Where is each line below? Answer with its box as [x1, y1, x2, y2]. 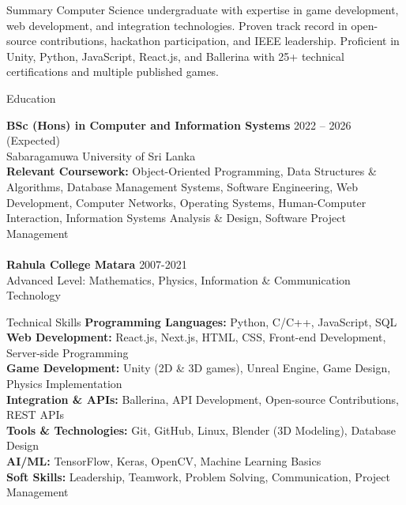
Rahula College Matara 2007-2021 [6, 255, 187, 272]
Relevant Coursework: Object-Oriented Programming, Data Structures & [6, 163, 377, 179]
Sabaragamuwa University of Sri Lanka [6, 147, 196, 164]
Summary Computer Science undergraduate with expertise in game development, [6, 2, 399, 17]
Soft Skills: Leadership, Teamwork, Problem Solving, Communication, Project [6, 468, 390, 484]
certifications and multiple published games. [6, 63, 220, 80]
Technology [6, 287, 61, 303]
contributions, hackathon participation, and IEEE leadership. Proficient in [39, 32, 400, 49]
